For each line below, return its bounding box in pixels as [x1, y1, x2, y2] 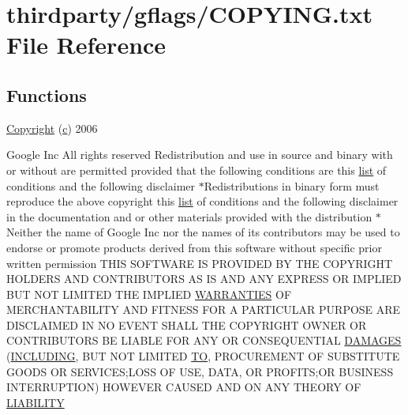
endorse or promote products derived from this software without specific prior [6, 239, 382, 255]
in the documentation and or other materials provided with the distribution [6, 208, 372, 224]
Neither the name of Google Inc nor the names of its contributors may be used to [6, 224, 400, 240]
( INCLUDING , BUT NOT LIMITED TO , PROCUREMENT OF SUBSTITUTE [6, 348, 400, 364]
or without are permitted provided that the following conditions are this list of [6, 161, 387, 178]
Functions [6, 82, 87, 107]
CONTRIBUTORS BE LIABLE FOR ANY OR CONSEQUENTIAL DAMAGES [6, 332, 402, 349]
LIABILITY [6, 394, 65, 410]
